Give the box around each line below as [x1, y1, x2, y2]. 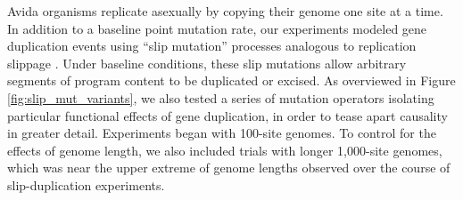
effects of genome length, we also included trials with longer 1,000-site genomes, [7, 140, 442, 159]
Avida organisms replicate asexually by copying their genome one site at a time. [7, 2, 443, 20]
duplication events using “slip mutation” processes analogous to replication [7, 36, 417, 55]
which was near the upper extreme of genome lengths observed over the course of [7, 158, 451, 177]
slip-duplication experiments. [7, 175, 165, 194]
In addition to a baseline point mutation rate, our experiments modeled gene [7, 19, 427, 37]
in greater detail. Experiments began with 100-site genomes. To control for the [7, 124, 436, 142]
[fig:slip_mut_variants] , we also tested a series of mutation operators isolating [7, 88, 434, 107]
